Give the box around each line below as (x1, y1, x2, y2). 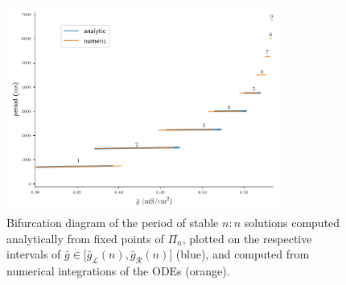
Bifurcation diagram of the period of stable (6, 213, 219, 230)
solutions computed (244, 213, 340, 230)
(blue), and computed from (175, 246, 310, 262)
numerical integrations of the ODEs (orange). (6, 262, 230, 279)
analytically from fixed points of (6, 229, 164, 246)
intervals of (6, 246, 61, 262)
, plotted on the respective (182, 229, 312, 246)
